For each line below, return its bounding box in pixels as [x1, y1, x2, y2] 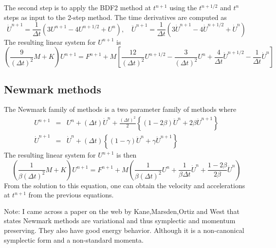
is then [116, 150, 137, 160]
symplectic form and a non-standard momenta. [4, 234, 144, 245]
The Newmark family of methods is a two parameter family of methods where [4, 104, 237, 114]
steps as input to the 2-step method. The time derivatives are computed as [4, 12, 227, 22]
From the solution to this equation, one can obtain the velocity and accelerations [4, 180, 245, 190]
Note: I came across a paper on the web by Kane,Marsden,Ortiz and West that [4, 206, 239, 216]
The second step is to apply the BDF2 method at [4, 2, 151, 12]
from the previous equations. [28, 190, 114, 200]
